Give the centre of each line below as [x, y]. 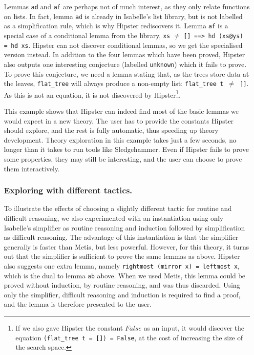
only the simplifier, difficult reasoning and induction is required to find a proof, [122, 294]
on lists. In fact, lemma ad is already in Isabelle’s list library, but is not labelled [123, 16]
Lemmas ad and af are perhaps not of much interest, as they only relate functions [127, 6]
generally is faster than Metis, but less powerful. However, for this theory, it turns [127, 246]
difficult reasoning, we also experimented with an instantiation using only [114, 218]
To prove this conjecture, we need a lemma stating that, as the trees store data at [127, 73]
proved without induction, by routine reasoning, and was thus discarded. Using [122, 285]
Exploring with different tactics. [68, 190]
